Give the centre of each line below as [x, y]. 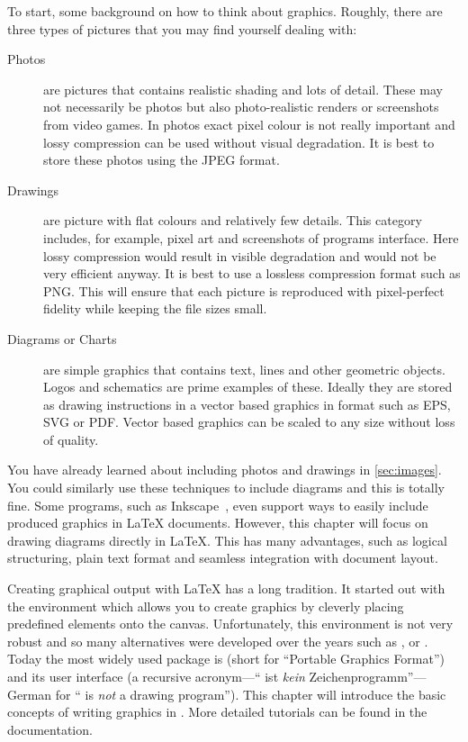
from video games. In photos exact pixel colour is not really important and [249, 124]
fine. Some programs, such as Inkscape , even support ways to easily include [218, 505]
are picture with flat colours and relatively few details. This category [233, 220]
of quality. [71, 439]
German [30, 694]
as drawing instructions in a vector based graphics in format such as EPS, [247, 404]
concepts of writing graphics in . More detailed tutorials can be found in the [217, 712]
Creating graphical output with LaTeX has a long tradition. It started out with [226, 588]
